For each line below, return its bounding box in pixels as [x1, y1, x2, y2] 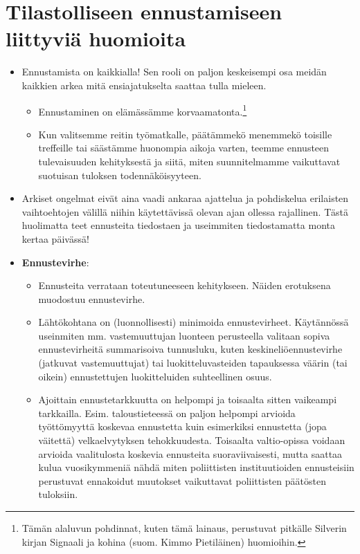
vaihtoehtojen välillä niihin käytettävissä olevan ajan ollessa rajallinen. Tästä [21, 204, 348, 219]
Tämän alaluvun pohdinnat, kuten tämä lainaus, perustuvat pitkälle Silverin [21, 521, 347, 535]
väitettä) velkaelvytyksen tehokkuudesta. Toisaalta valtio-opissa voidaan [38, 433, 345, 447]
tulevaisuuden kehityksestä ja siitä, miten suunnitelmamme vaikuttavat [38, 154, 341, 168]
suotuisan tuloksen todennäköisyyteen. [38, 167, 201, 182]
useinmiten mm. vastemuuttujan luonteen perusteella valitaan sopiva [38, 328, 330, 342]
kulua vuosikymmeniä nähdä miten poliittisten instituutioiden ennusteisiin [38, 460, 354, 474]
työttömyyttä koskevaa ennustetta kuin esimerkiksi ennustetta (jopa [38, 419, 327, 434]
